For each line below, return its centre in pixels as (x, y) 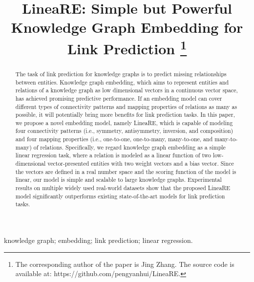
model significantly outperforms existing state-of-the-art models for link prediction (120, 196)
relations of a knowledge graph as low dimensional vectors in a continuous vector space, (127, 90)
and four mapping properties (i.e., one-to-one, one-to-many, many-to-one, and (114, 139)
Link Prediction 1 (127, 47)
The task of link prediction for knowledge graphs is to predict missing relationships (121, 74)
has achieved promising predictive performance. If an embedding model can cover (119, 98)
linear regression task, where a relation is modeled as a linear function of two (113, 155)
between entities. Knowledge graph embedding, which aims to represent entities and (122, 82)
